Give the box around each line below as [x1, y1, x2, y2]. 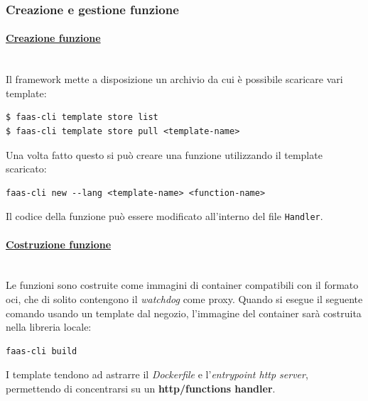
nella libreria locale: [6, 319, 92, 334]
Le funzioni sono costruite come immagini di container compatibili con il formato [6, 278, 359, 292]
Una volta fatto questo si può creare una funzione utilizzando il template [6, 147, 323, 162]
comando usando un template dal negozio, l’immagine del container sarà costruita [6, 305, 362, 320]
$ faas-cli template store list [6, 112, 158, 123]
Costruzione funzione [6, 236, 112, 251]
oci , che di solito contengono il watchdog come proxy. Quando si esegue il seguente [6, 292, 363, 307]
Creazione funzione [6, 31, 101, 45]
